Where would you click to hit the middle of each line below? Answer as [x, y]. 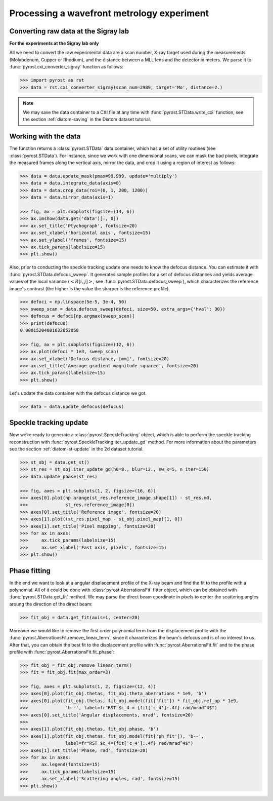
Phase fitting [30, 571]
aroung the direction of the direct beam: [51, 604]
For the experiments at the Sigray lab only [54, 44]
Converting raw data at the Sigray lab [69, 31]
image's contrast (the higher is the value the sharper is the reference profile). [90, 288]
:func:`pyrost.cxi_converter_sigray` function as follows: [66, 67]
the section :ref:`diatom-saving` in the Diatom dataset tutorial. [87, 120]
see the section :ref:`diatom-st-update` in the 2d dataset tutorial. [76, 449]
